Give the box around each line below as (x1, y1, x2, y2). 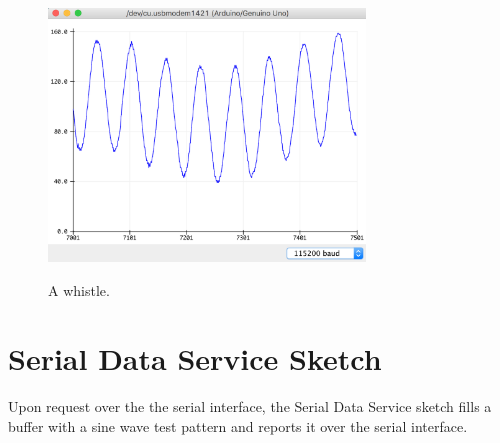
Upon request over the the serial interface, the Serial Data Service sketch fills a (8, 396, 492, 417)
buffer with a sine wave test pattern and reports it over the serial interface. (8, 415, 468, 436)
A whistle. (48, 279, 110, 300)
